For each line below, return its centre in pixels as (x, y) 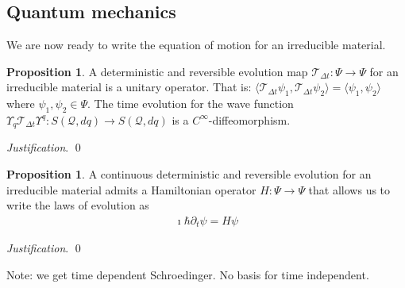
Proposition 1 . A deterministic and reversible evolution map (157, 71)
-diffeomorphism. (249, 119)
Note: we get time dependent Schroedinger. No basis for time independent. (188, 274)
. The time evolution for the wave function (191, 104)
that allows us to (349, 189)
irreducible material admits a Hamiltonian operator (131, 189)
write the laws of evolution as (78, 205)
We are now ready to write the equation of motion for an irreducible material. (196, 45)
